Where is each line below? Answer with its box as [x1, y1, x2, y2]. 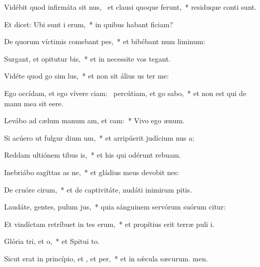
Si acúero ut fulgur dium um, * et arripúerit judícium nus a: [4, 132, 194, 143]
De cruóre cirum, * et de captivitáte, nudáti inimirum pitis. [4, 184, 192, 195]
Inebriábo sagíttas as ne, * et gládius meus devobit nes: [4, 166, 179, 177]
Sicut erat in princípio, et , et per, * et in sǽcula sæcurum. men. [4, 253, 208, 263]
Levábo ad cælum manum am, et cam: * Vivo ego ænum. [4, 115, 185, 126]
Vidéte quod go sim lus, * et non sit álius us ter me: [4, 70, 169, 81]
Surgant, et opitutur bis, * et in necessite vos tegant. [4, 53, 171, 64]
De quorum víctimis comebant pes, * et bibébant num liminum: [4, 36, 205, 47]
